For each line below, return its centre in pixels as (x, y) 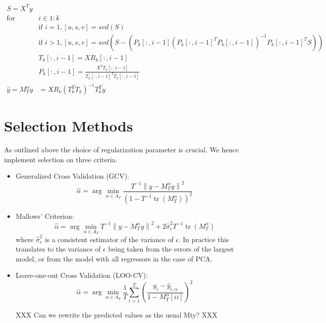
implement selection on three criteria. (61, 159)
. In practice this (204, 239)
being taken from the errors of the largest (171, 249)
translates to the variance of (58, 249)
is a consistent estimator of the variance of (109, 239)
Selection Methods (69, 126)
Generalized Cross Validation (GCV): (72, 176)
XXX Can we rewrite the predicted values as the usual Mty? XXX (116, 315)
